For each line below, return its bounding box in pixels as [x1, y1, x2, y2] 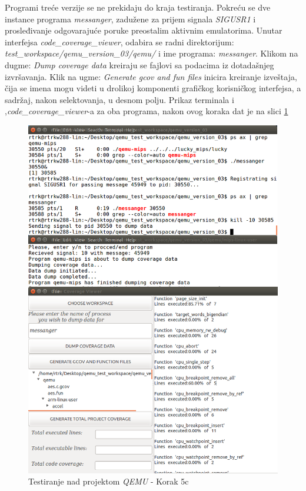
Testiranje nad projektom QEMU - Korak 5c [28, 475, 189, 487]
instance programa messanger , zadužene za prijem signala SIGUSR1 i [5, 12, 256, 25]
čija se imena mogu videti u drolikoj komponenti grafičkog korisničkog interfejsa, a [5, 82, 301, 94]
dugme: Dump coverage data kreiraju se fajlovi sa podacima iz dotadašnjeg [5, 58, 274, 71]
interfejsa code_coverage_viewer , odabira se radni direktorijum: [5, 35, 234, 48]
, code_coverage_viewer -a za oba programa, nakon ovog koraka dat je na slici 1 [5, 105, 288, 117]
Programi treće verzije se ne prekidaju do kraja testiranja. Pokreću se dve [5, 1, 271, 13]
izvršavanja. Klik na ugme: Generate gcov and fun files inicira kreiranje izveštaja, [5, 70, 297, 82]
